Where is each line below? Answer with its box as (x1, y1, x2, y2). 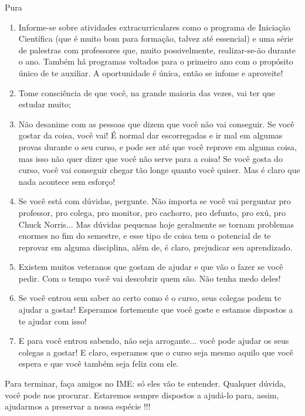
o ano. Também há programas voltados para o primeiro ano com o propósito (18, 55, 293, 67)
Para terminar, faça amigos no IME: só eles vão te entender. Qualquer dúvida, (5, 377, 286, 390)
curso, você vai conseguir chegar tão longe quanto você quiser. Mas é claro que (18, 164, 300, 176)
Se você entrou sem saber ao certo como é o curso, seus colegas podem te (18, 292, 282, 304)
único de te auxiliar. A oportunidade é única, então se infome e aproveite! (18, 66, 283, 79)
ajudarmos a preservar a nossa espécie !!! (5, 400, 151, 412)
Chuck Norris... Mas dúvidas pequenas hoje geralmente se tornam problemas (18, 218, 294, 230)
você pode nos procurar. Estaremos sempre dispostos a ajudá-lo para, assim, (5, 388, 279, 401)
